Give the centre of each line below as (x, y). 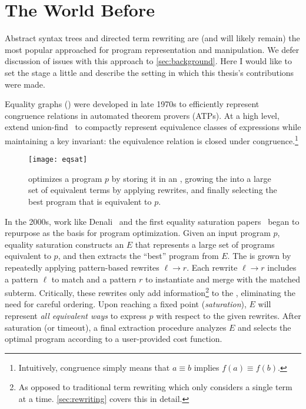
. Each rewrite (212, 267)
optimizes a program (65, 178)
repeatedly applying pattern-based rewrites (82, 267)
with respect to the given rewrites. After (229, 315)
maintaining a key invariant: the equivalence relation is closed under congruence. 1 (152, 139)
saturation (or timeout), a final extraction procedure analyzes (116, 327)
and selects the (265, 327)
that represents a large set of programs (205, 244)
